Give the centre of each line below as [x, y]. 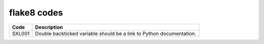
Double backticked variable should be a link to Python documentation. [116, 33]
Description [49, 27]
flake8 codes [36, 13]
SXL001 [21, 33]
